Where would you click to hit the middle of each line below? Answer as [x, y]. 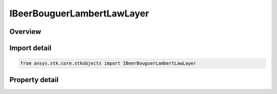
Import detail [30, 48]
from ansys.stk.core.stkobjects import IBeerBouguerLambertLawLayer [108, 63]
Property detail [34, 80]
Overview [25, 32]
